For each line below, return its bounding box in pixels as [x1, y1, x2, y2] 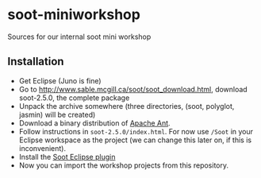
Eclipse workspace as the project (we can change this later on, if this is [18, 135, 251, 145]
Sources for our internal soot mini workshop [7, 32, 152, 41]
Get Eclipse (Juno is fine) [18, 75, 102, 85]
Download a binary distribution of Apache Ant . [18, 118, 171, 128]
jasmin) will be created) [18, 110, 96, 119]
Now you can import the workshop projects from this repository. [18, 161, 229, 170]
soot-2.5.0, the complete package [18, 93, 130, 103]
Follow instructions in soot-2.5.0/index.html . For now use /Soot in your [18, 126, 254, 136]
